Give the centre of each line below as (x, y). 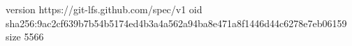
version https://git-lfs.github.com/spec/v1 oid (104, 9)
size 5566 (25, 37)
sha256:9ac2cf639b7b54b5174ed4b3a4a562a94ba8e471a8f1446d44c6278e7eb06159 (176, 23)
